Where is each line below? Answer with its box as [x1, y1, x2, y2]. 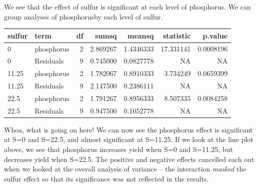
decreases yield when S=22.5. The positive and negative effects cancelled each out [4, 153, 254, 164]
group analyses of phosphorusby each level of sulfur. [4, 11, 163, 21]
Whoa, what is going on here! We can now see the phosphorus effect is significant [4, 124, 253, 134]
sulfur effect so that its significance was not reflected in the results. [4, 173, 209, 183]
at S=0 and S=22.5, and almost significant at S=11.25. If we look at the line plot [4, 134, 253, 144]
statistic [162, 30, 191, 40]
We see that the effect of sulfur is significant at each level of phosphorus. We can [4, 1, 251, 11]
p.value [202, 30, 228, 40]
